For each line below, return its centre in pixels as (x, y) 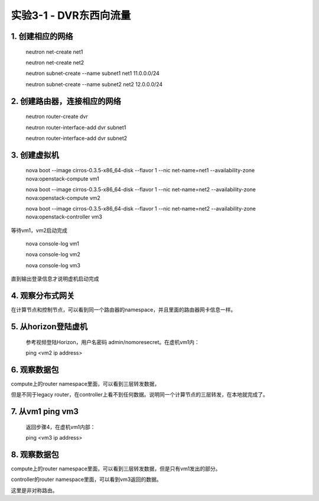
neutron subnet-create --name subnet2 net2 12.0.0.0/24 (94, 84)
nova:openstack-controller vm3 (64, 217)
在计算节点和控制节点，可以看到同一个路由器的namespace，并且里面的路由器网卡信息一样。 (123, 310)
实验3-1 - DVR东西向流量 (71, 15)
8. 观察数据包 (35, 454)
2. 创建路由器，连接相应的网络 (66, 101)
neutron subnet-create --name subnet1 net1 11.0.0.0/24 (92, 73)
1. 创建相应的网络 (42, 36)
